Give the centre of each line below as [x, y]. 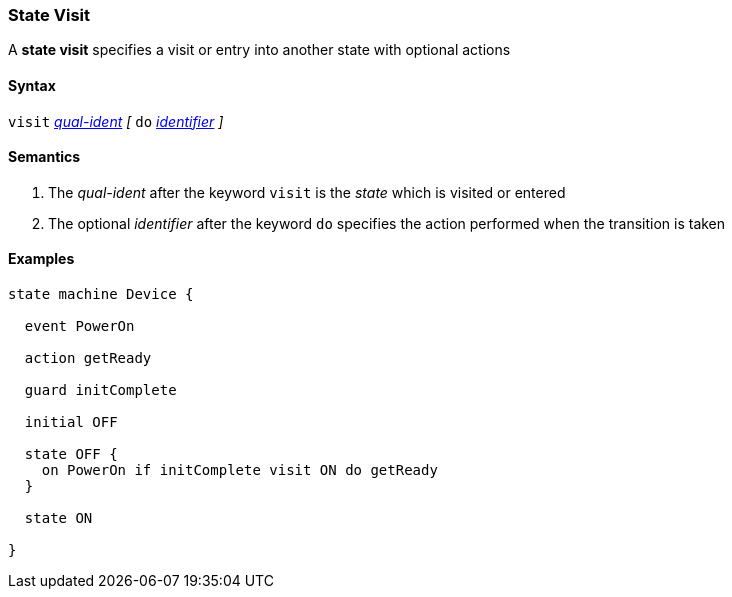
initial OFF [71, 422]
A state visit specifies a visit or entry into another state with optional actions [259, 50]
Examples [41, 259]
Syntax [32, 85]
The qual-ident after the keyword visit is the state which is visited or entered [307, 192]
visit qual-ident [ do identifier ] [116, 121]
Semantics [44, 157]
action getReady [88, 358]
